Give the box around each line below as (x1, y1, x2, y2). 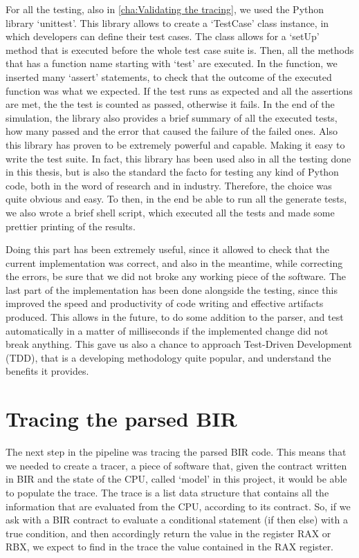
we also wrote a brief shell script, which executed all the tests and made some (6, 205, 335, 219)
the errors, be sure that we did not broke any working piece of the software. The (6, 269, 347, 283)
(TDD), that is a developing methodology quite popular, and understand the (6, 350, 331, 364)
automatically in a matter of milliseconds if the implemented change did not (6, 323, 329, 337)
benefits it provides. (6, 364, 89, 378)
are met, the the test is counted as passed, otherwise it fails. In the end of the (6, 97, 335, 111)
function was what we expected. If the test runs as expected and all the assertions (6, 83, 353, 97)
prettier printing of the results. (6, 218, 136, 233)
